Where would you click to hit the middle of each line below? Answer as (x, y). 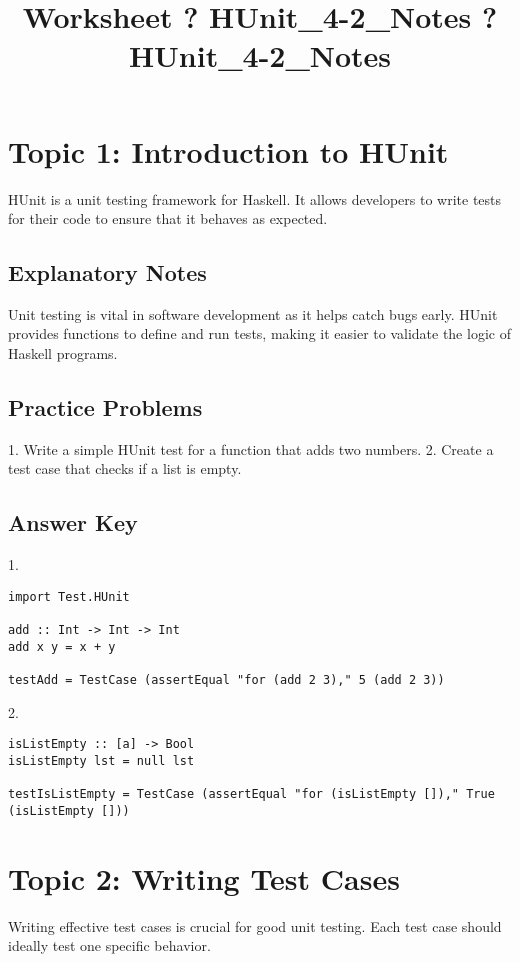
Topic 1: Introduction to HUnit (228, 150)
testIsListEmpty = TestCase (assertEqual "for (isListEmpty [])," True (251, 794)
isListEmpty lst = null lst (101, 761)
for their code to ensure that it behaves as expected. (168, 218)
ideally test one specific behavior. (109, 945)
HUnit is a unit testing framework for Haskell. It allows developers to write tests (255, 198)
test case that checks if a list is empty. (125, 468)
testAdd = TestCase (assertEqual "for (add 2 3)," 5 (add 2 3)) (226, 680)
